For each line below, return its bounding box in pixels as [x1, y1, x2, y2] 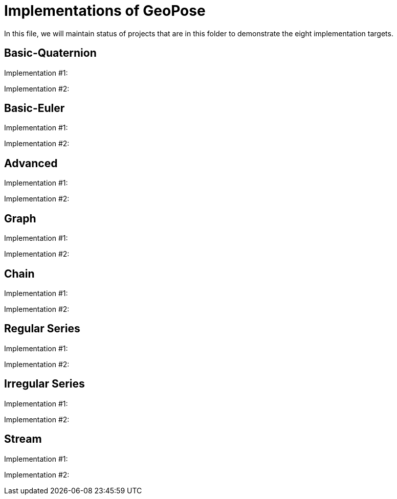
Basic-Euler [4, 102, 65, 115]
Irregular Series [4, 377, 85, 391]
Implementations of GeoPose [4, 2, 206, 19]
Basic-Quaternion [4, 47, 97, 60]
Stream [4, 433, 42, 446]
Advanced [4, 156, 58, 170]
